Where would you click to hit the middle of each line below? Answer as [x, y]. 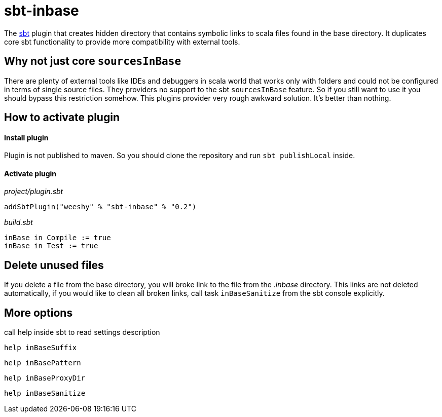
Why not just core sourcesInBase [93, 61]
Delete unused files [54, 265]
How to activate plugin [62, 118]
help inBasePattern [43, 363]
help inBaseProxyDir [45, 378]
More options [39, 313]
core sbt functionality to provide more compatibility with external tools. [122, 42]
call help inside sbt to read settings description [82, 332]
